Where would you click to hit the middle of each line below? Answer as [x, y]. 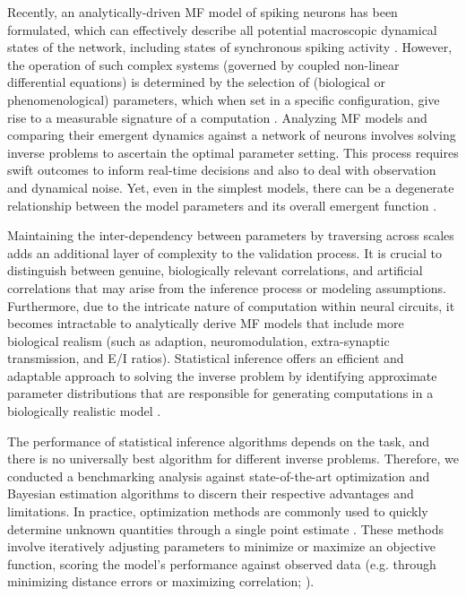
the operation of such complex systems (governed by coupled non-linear [203, 64]
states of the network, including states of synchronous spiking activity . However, [230, 47]
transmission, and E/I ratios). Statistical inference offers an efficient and [206, 358]
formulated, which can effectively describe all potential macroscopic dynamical [222, 29]
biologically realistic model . [84, 411]
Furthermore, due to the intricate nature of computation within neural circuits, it [231, 305]
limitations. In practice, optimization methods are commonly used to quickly [218, 511]
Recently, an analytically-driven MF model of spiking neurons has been [203, 12]
